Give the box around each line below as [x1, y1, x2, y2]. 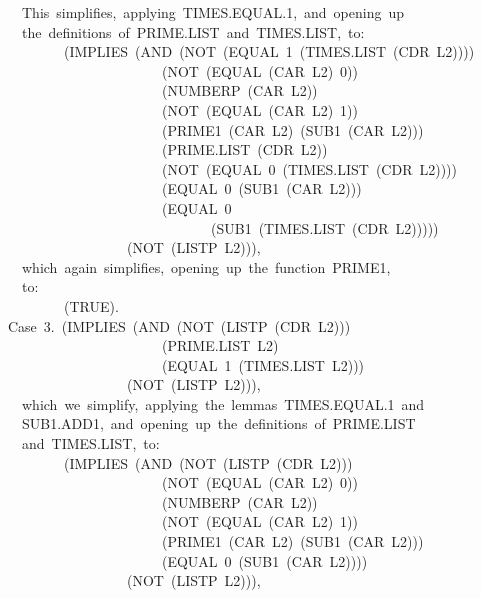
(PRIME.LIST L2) [161, 335, 279, 356]
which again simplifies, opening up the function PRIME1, [21, 256, 391, 277]
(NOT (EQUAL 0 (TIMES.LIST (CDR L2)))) [161, 158, 458, 179]
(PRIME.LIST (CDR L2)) [161, 139, 328, 160]
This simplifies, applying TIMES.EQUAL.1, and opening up [21, 2, 405, 22]
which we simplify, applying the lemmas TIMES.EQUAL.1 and [21, 393, 425, 414]
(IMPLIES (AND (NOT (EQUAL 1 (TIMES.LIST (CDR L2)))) [63, 41, 475, 62]
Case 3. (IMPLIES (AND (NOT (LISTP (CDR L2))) [8, 315, 351, 336]
